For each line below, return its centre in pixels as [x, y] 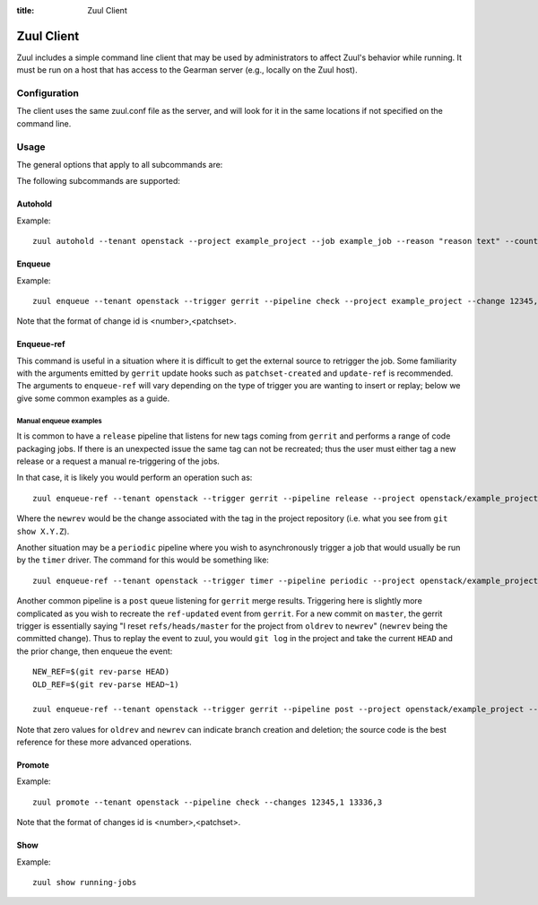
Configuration [48, 93]
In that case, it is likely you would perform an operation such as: [134, 478]
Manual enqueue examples [59, 421]
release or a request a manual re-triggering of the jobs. [118, 461]
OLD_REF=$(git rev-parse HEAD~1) [106, 684]
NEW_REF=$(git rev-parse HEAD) [101, 672]
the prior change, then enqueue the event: [95, 651]
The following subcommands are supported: [99, 181]
